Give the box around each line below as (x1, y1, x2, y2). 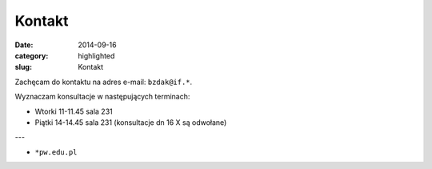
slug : (14, 62, 32, 72)
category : (14, 50, 49, 60)
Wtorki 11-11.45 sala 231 (34, 107, 113, 116)
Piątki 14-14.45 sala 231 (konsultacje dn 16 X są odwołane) (34, 117, 227, 127)
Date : (14, 40, 34, 50)
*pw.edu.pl (34, 147, 78, 156)
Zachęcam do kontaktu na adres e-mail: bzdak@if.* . (14, 77, 193, 87)
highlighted (78, 50, 115, 60)
